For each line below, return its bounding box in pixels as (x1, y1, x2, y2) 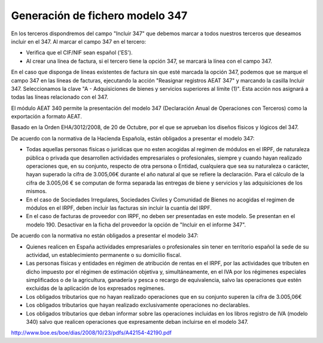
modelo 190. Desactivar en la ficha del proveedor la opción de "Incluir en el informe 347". (26, 221, 246, 228)
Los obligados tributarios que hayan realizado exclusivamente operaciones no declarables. (26, 302, 251, 309)
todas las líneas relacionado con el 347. (11, 93, 108, 101)
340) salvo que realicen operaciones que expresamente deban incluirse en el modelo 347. (26, 318, 248, 326)
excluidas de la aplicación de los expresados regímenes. (26, 284, 166, 292)
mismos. (26, 188, 47, 195)
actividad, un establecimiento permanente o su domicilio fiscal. (26, 251, 182, 258)
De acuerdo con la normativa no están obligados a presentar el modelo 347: (11, 232, 199, 239)
